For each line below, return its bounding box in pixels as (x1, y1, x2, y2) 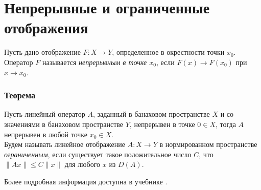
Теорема (4, 89, 36, 101)
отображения (4, 17, 88, 38)
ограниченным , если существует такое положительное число (4, 149, 192, 159)
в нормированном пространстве (159, 139, 257, 150)
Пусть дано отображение (4, 47, 81, 57)
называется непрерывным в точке (42, 56, 147, 67)
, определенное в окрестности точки (112, 47, 225, 57)
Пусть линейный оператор (4, 109, 85, 119)
